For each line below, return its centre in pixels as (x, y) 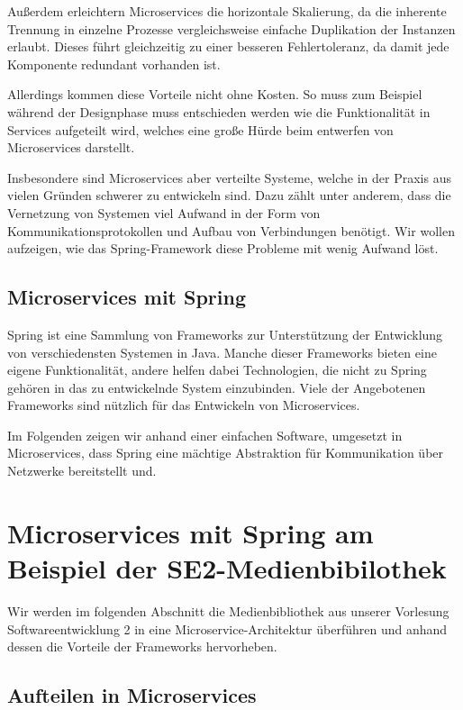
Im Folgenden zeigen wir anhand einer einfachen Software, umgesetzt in (205, 435)
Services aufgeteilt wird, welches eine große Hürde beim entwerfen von (200, 129)
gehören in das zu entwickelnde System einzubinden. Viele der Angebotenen (217, 387)
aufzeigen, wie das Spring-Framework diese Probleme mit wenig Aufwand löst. (223, 248)
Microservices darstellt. (71, 147)
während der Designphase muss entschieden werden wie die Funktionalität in (219, 111)
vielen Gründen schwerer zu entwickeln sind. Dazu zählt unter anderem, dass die (229, 195)
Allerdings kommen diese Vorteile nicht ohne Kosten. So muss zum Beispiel (215, 94)
